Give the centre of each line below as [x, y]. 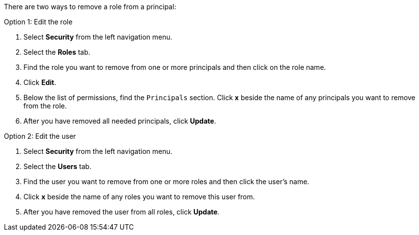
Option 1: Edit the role [38, 22]
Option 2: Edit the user [40, 136]
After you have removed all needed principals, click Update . [120, 121]
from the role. [45, 106]
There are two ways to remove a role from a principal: [90, 7]
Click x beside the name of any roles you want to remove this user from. [139, 197]
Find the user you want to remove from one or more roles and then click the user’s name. [167, 182]
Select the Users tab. [58, 166]
